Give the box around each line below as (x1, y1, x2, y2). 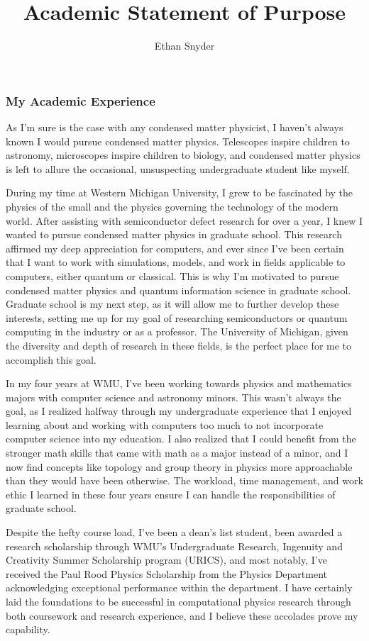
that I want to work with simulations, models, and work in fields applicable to (6, 255, 346, 269)
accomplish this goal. (6, 352, 97, 367)
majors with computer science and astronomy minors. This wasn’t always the (6, 389, 341, 404)
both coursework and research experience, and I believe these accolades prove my (6, 608, 358, 623)
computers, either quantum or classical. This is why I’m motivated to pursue (6, 268, 339, 283)
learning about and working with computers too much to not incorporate (6, 417, 324, 432)
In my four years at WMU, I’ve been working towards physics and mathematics (6, 376, 352, 391)
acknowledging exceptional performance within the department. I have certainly (6, 580, 353, 595)
